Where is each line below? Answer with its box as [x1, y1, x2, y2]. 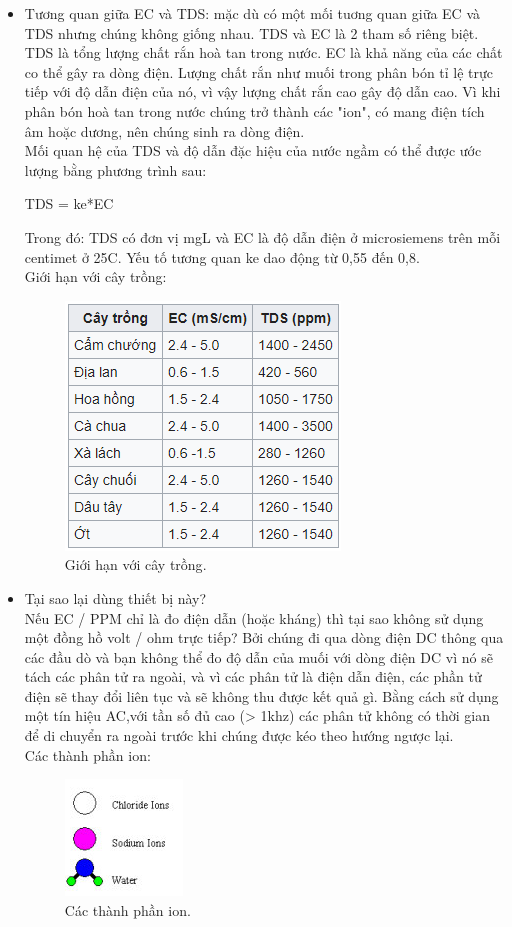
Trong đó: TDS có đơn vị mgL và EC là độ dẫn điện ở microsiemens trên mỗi [24, 226, 501, 247]
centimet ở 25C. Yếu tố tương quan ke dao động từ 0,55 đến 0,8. [24, 246, 420, 267]
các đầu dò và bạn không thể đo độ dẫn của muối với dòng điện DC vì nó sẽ [24, 646, 493, 667]
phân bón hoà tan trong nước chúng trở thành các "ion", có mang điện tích [24, 100, 485, 121]
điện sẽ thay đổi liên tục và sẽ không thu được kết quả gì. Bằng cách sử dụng [24, 685, 499, 706]
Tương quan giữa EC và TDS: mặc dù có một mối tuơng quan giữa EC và [24, 3, 480, 23]
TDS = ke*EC [24, 193, 114, 214]
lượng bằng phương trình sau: [24, 159, 207, 180]
